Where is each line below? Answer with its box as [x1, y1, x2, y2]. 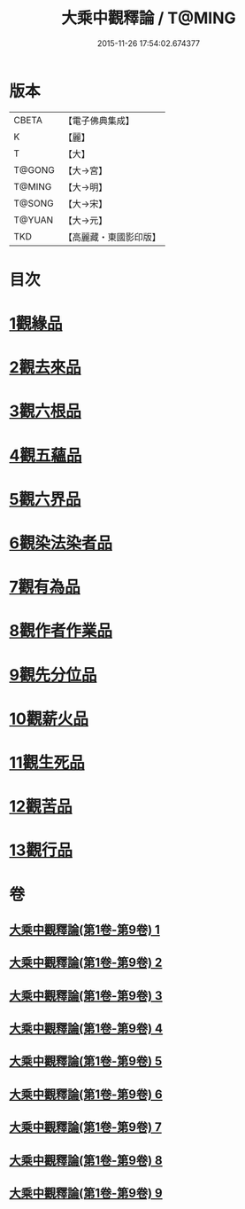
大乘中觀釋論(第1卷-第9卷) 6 [9, 1087, 163, 1102]
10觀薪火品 [9, 709, 88, 728]
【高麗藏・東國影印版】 [63, 231, 161, 243]
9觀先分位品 [9, 664, 97, 685]
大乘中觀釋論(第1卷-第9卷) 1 [9, 922, 161, 937]
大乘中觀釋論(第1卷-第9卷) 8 [9, 1152, 163, 1167]
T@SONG [13, 197, 55, 209]
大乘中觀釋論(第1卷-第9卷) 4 [9, 1021, 164, 1036]
